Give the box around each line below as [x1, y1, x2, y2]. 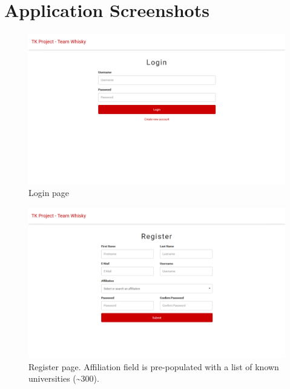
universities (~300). [28, 372, 99, 385]
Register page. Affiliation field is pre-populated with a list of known [28, 360, 279, 373]
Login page [28, 186, 70, 199]
